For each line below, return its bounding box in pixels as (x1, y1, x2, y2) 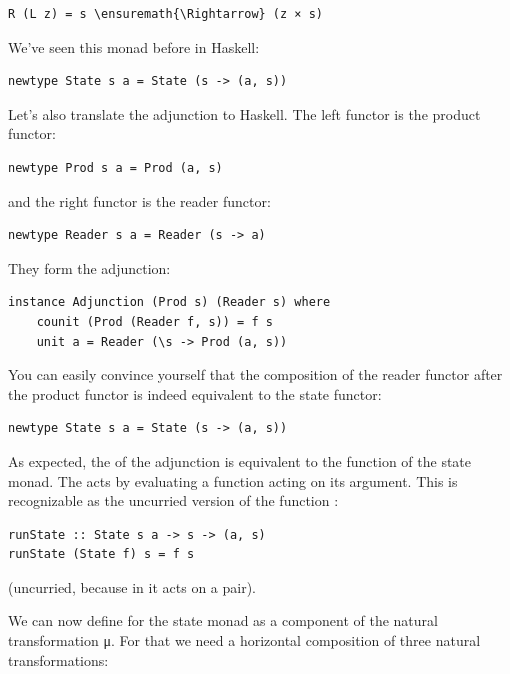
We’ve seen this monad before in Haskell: (8, 36, 260, 57)
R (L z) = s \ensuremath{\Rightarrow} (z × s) (8, 7, 323, 21)
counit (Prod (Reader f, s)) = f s (36, 314, 273, 329)
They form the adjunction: (8, 257, 171, 278)
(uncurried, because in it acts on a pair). (8, 576, 257, 597)
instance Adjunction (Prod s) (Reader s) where (8, 295, 331, 310)
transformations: (8, 649, 109, 670)
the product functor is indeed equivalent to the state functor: (8, 383, 382, 404)
